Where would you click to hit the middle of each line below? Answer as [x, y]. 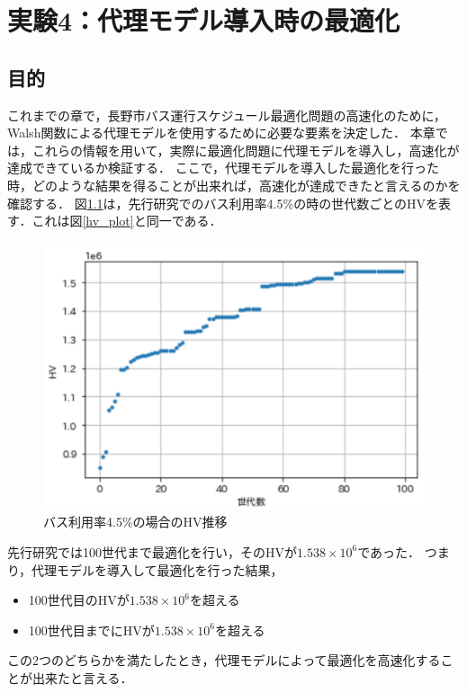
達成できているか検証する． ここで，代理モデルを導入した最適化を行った [224, 168]
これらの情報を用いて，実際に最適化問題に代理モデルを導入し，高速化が [246, 150]
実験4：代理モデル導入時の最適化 [204, 20]
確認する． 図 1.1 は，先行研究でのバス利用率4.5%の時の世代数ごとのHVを [223, 203]
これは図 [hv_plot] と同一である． [127, 221]
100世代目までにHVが [91, 630]
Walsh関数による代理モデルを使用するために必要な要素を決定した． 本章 [221, 133]
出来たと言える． [82, 677]
